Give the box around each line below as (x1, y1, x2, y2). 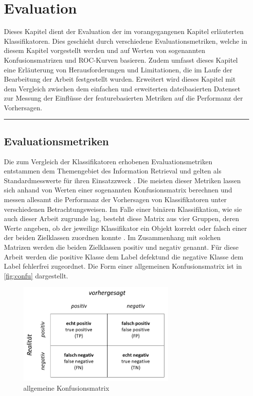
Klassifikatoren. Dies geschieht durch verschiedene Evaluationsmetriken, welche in (4, 35, 247, 46)
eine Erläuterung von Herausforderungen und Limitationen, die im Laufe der (4, 64, 233, 74)
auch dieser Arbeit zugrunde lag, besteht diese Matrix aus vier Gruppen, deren (4, 213, 239, 224)
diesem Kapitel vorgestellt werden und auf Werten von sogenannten (4, 45, 205, 55)
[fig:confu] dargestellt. (4, 270, 68, 280)
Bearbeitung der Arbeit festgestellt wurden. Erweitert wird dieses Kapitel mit (4, 74, 236, 84)
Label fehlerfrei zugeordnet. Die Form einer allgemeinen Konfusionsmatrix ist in (4, 261, 242, 271)
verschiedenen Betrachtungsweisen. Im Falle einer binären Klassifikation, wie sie (4, 204, 242, 214)
